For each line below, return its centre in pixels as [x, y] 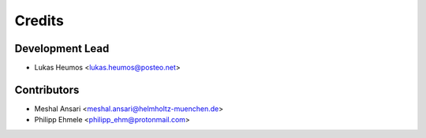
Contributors [47, 90]
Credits [39, 21]
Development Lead [62, 48]
